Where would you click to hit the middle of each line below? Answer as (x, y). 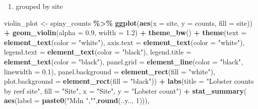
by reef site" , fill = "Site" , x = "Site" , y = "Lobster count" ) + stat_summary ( (125, 90)
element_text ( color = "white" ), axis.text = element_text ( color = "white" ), (124, 42)
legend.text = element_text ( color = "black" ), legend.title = (98, 52)
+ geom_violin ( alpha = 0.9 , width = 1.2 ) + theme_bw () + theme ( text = (125, 32)
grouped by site (39, 6)
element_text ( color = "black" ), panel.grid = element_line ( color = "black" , (124, 61)
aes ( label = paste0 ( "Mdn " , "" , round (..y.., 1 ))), (77, 100)
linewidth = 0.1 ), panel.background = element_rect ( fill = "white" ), (110, 71)
